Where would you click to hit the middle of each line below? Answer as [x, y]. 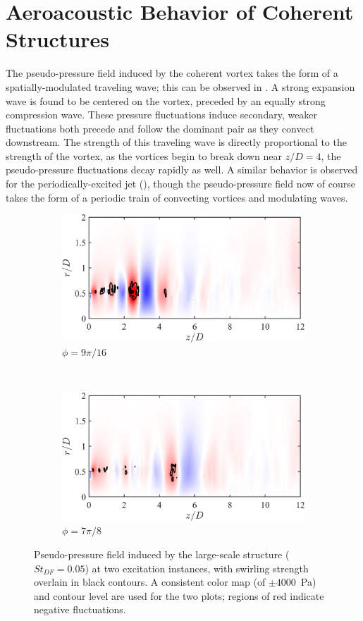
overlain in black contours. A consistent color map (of [150, 582]
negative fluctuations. [80, 609]
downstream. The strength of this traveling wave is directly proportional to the [176, 142]
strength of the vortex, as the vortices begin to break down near [144, 155]
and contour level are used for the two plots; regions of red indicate [179, 595]
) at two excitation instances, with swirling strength [197, 568]
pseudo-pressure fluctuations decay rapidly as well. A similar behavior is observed [182, 170]
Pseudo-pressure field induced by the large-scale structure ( [162, 554]
